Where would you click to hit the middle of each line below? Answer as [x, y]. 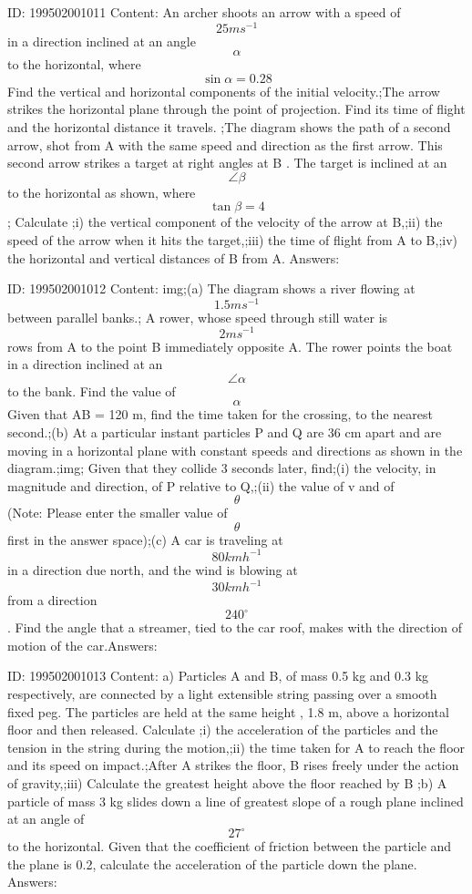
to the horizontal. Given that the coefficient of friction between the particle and [230, 846]
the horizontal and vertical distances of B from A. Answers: [174, 257]
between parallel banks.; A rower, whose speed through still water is [198, 317]
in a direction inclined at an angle [102, 41]
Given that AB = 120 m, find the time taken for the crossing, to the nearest [220, 414]
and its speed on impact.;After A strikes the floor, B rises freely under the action [233, 765]
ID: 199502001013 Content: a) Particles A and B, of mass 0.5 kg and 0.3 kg [218, 676]
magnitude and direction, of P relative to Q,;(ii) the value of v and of [201, 485]
